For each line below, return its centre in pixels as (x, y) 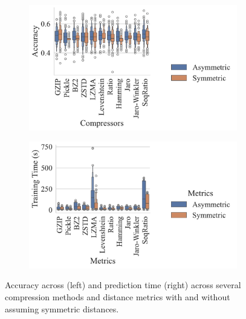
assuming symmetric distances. (62, 308)
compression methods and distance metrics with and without (118, 297)
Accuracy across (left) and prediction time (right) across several (123, 285)
